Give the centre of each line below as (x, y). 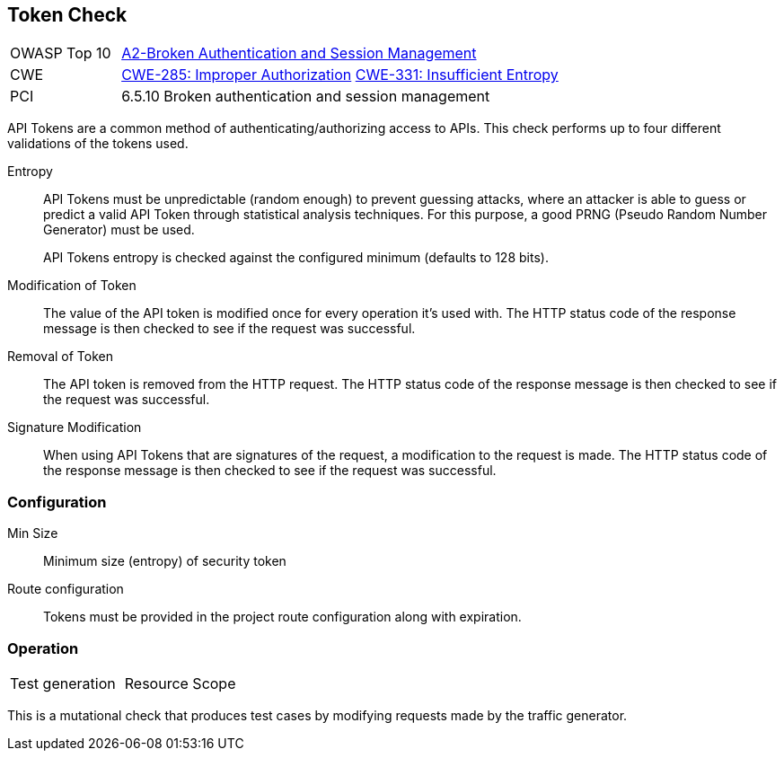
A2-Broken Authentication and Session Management (299, 53)
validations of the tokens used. (98, 144)
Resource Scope (180, 683)
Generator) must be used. (119, 230)
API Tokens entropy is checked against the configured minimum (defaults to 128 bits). (296, 258)
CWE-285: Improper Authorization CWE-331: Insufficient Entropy (340, 75)
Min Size (33, 533)
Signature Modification (75, 427)
